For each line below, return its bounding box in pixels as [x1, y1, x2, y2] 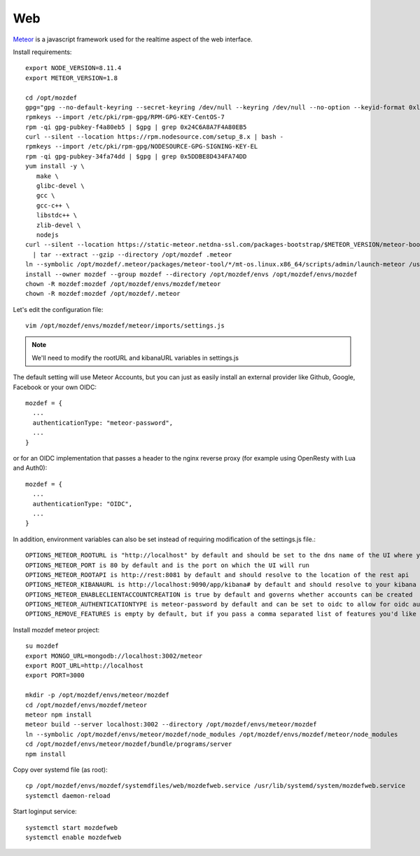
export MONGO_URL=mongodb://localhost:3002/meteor [25, 652, 203, 660]
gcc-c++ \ [36, 201, 70, 210]
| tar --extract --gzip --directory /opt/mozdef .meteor [32, 250, 232, 259]
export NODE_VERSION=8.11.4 [25, 64, 122, 72]
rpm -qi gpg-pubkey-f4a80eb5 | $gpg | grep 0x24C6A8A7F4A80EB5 [25, 123, 247, 131]
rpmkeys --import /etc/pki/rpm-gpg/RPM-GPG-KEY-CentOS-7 [25, 113, 225, 121]
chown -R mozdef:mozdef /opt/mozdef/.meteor [25, 290, 181, 298]
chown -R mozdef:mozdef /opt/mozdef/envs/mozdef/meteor [25, 280, 221, 287]
